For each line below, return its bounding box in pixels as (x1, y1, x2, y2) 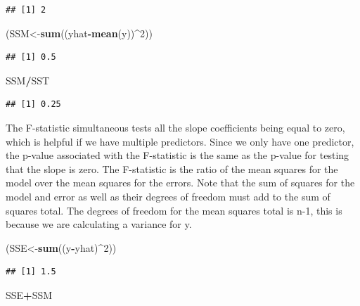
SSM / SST (6, 72, 50, 87)
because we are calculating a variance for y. (6, 217, 192, 231)
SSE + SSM (6, 287, 53, 302)
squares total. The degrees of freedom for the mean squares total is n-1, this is (6, 203, 342, 217)
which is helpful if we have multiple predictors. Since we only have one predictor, (6, 134, 354, 148)
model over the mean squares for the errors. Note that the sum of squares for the (6, 175, 355, 190)
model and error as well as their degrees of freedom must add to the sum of (6, 189, 330, 203)
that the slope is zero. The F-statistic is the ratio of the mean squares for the (6, 161, 338, 176)
